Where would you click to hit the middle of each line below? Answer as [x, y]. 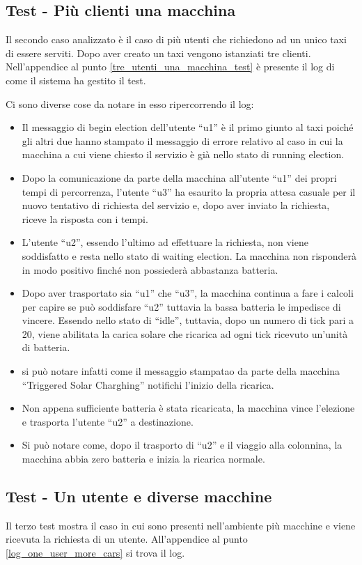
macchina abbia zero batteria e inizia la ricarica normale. [143, 459]
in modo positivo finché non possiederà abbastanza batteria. [150, 269]
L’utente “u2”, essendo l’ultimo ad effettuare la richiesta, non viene [165, 242]
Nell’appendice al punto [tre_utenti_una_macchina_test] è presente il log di [170, 67]
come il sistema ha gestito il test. [76, 80]
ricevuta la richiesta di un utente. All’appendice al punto [127, 539]
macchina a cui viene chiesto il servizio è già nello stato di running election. [183, 154]
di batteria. [46, 347]
